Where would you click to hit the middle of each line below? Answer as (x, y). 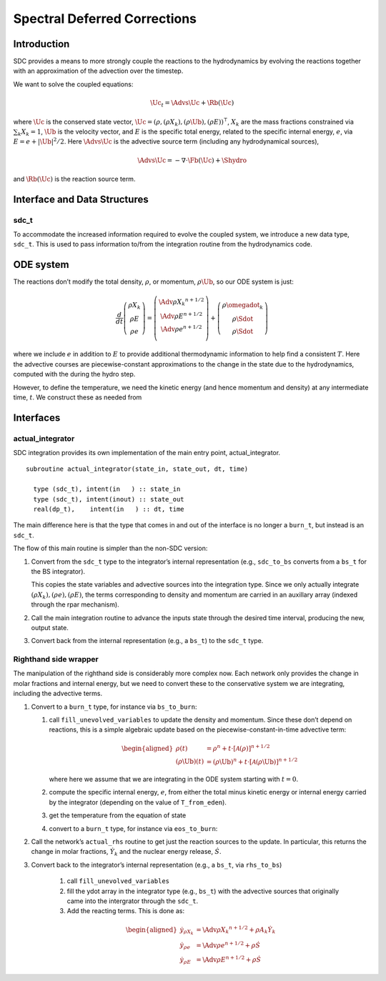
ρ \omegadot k (243, 306)
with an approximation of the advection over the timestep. (98, 71)
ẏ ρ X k (187, 931)
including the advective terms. (58, 694)
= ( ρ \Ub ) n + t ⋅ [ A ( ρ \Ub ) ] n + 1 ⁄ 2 (252, 761)
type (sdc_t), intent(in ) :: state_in (107, 489)
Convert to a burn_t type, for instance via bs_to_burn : (114, 707)
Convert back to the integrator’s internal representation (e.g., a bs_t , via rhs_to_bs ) (157, 865)
